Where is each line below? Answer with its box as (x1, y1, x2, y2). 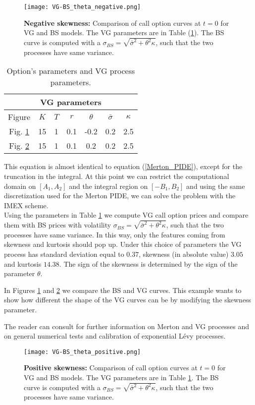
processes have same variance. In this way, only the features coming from (4, 229, 225, 239)
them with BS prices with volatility (4, 220, 111, 230)
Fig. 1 (9, 125, 29, 137)
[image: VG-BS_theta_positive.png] (24, 348, 141, 355)
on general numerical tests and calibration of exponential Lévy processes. (4, 331, 226, 341)
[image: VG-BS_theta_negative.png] (24, 3, 141, 10)
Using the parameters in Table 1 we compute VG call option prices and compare (4, 210, 249, 220)
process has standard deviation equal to (4, 248, 124, 259)
